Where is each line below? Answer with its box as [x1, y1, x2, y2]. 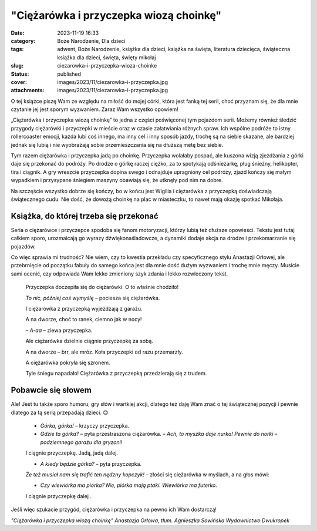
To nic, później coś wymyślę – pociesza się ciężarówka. [25, 294, 160, 301]
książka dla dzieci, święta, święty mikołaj [57, 53, 156, 61]
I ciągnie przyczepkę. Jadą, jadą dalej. [25, 449, 119, 456]
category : [11, 37, 36, 44]
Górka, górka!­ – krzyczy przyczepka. [40, 422, 130, 429]
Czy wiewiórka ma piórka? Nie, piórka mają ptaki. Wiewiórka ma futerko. [40, 482, 217, 489]
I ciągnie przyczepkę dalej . [25, 492, 92, 499]
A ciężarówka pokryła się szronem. [25, 359, 111, 366]
